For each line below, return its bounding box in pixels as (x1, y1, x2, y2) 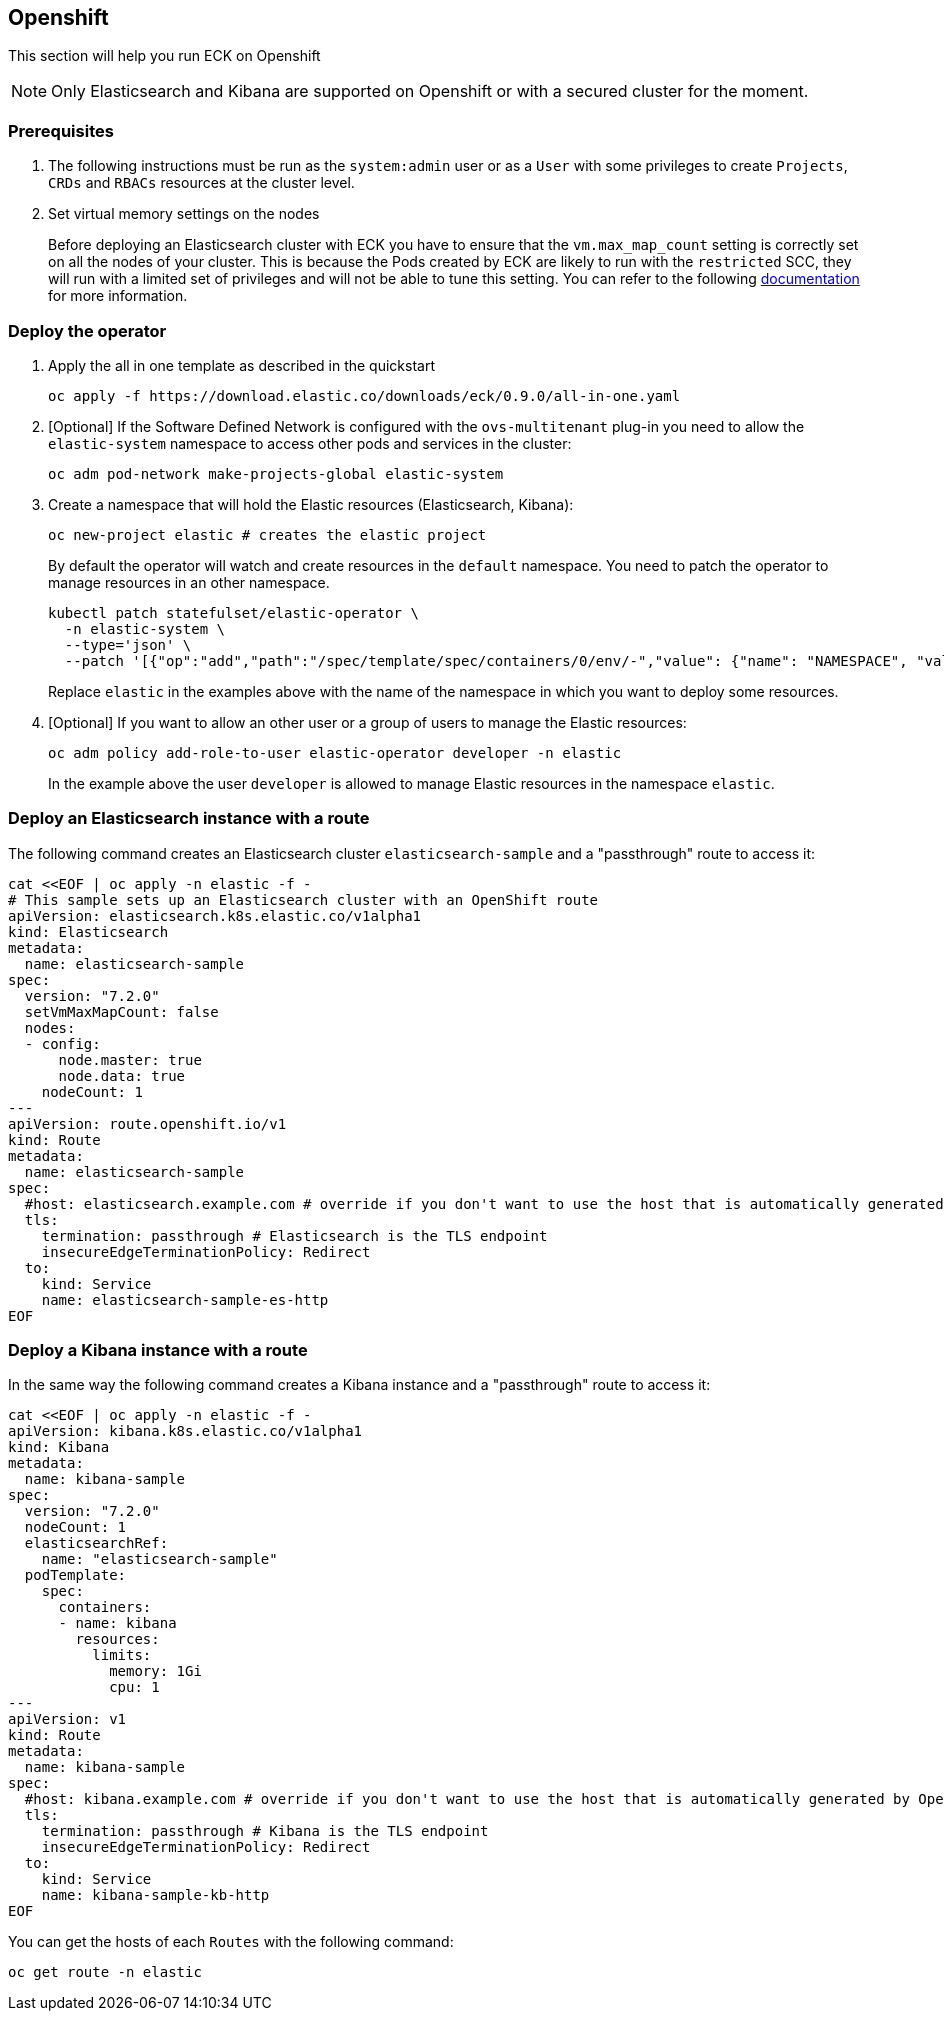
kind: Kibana (8, 1439, 110, 1456)
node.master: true (58, 1051, 202, 1068)
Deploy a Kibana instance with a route (8, 1340, 308, 1361)
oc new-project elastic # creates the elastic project (48, 526, 487, 543)
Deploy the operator (8, 320, 167, 341)
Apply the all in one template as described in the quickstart (48, 356, 436, 374)
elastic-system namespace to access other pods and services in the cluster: (48, 434, 572, 452)
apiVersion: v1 (8, 1711, 127, 1728)
